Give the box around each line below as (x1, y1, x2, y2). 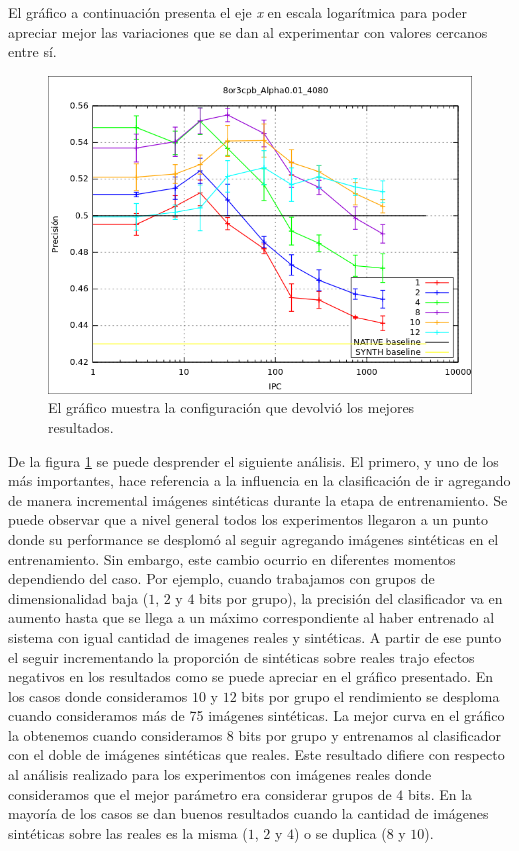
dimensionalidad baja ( (8, 587, 149, 608)
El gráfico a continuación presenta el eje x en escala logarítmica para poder (8, 2, 467, 22)
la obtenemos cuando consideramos (8, 724, 223, 745)
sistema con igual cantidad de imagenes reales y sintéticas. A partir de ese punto (8, 626, 502, 647)
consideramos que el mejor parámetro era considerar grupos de (8, 783, 392, 804)
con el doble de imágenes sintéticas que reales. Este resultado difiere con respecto (8, 744, 505, 765)
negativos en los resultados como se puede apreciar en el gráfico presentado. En (8, 666, 493, 687)
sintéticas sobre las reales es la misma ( (8, 822, 248, 843)
